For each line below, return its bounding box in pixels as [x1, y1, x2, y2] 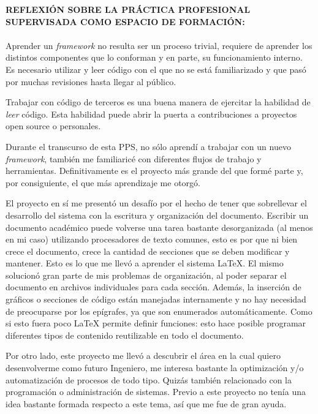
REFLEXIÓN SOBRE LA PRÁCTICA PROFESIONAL [6, 3, 251, 15]
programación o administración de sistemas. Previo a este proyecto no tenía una [6, 385, 306, 398]
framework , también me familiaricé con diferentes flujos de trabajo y [6, 152, 262, 165]
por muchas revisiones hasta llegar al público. [6, 75, 176, 88]
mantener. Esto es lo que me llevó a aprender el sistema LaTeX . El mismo [6, 257, 284, 269]
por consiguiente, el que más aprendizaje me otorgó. [6, 176, 200, 189]
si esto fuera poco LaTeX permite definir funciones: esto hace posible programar [6, 317, 306, 329]
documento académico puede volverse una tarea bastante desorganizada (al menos [6, 220, 313, 233]
